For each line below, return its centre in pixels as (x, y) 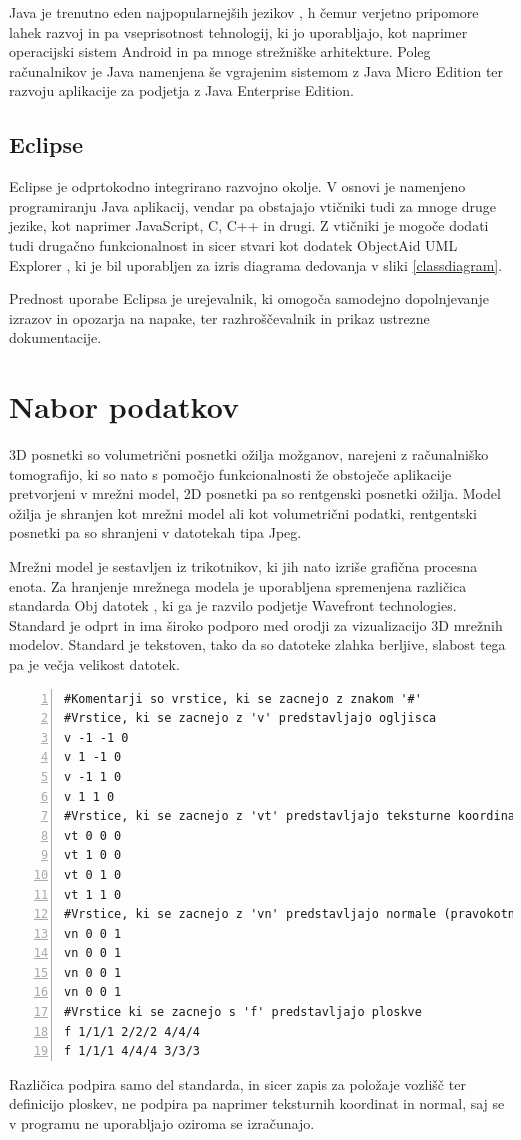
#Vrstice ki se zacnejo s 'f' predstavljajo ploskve (243, 1012)
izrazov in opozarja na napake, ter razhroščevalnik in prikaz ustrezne (219, 317)
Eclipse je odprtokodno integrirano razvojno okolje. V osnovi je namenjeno (237, 186)
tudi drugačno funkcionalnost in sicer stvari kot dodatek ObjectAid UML (233, 244)
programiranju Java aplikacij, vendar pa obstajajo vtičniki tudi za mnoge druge (253, 205)
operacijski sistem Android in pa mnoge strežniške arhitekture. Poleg (220, 51)
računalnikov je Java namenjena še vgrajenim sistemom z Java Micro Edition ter (256, 70)
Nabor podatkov (124, 406)
